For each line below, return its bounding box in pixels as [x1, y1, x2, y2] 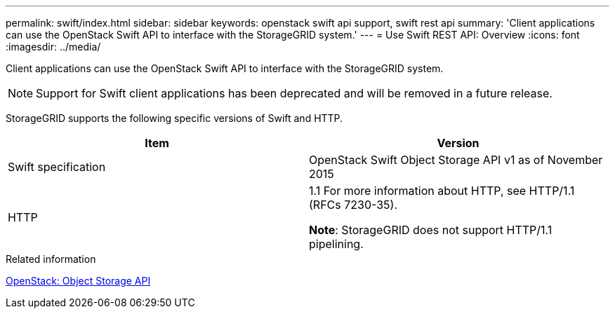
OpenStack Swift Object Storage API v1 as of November [309, 153, 603, 167]
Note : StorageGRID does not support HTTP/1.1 [309, 223, 553, 237]
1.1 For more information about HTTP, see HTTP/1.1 [309, 184, 575, 198]
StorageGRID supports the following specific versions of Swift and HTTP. [6, 112, 343, 124]
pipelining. [309, 237, 364, 251]
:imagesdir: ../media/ [6, 41, 101, 53]
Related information [6, 253, 96, 265]
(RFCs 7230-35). [309, 198, 397, 212]
